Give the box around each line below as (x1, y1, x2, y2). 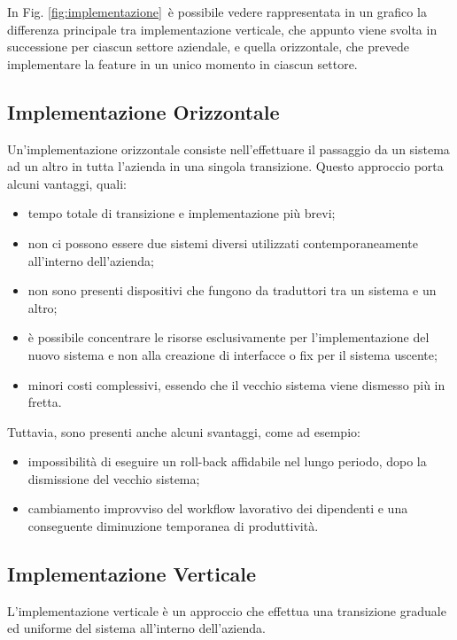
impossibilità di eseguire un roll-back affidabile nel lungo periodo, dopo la (27, 452, 427, 471)
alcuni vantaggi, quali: (7, 174, 127, 192)
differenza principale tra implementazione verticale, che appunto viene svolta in (7, 20, 438, 38)
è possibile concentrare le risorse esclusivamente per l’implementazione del (27, 328, 430, 347)
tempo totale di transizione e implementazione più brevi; (27, 204, 336, 222)
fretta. (27, 393, 62, 411)
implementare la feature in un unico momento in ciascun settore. (7, 54, 358, 73)
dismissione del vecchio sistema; (27, 469, 200, 488)
